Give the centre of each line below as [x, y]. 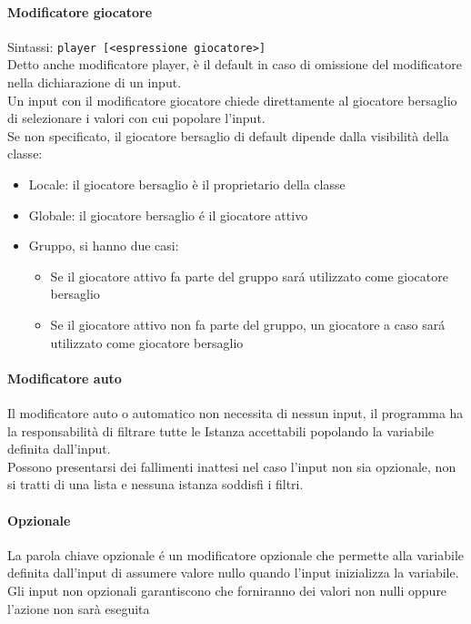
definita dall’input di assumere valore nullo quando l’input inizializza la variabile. [233, 573]
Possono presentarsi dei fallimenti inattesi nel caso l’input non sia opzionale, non [232, 466]
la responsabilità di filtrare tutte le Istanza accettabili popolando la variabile [221, 430]
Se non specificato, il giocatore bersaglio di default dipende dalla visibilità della [228, 135]
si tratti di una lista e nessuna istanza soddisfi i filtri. [155, 484]
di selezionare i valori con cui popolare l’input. [136, 118]
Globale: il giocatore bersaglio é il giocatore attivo [168, 215]
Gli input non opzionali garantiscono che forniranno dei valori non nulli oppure [227, 590]
